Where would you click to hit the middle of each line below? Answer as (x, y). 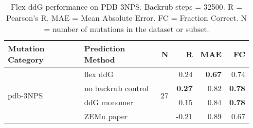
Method (100, 59)
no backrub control (117, 88)
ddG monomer (109, 102)
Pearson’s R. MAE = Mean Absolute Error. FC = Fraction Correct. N (126, 18)
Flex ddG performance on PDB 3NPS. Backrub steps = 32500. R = (126, 7)
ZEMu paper (106, 116)
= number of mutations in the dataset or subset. (126, 29)
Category (26, 59)
